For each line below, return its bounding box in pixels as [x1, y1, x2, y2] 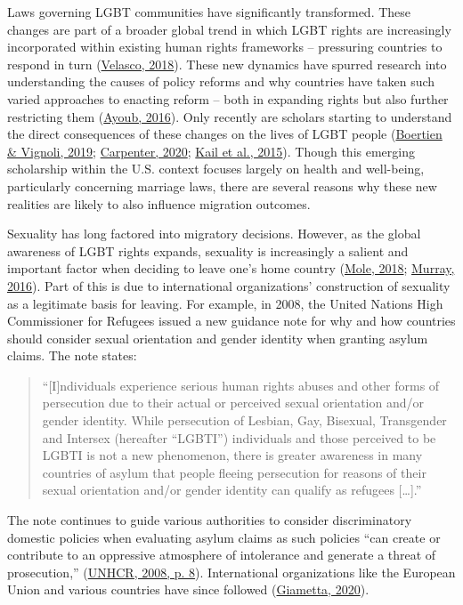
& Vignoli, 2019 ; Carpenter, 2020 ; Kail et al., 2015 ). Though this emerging [7, 141, 415, 160]
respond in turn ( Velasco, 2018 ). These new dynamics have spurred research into [7, 54, 447, 73]
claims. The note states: [7, 346, 137, 365]
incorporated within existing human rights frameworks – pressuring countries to [7, 37, 443, 56]
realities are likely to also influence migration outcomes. [7, 194, 311, 213]
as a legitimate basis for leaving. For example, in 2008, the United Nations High [7, 294, 443, 312]
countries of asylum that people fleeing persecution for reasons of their [42, 463, 426, 481]
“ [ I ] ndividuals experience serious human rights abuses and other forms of [42, 375, 440, 394]
